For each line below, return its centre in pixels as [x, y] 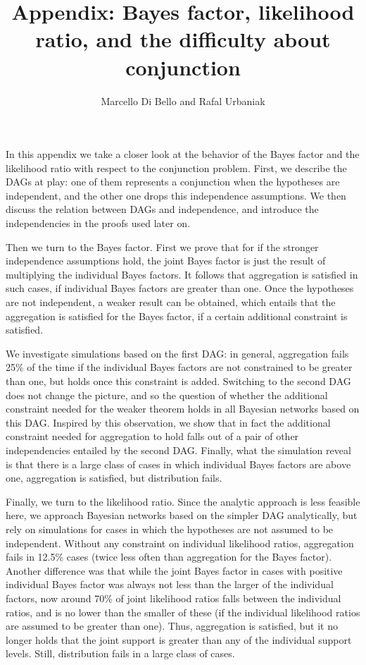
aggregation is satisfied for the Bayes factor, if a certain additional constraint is [177, 316]
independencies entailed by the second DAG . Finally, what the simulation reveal [178, 450]
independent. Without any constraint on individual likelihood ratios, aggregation [180, 543]
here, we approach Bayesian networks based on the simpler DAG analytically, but [182, 515]
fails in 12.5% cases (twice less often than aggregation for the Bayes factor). [169, 557]
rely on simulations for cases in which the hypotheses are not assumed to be [170, 529]
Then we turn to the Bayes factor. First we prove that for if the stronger [162, 246]
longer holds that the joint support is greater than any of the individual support [179, 639]
